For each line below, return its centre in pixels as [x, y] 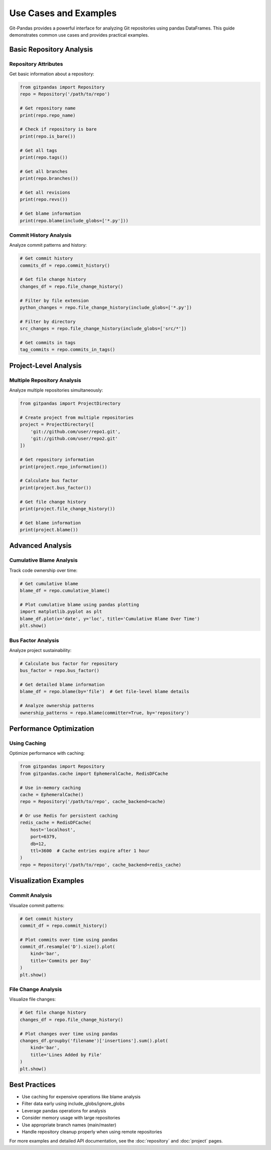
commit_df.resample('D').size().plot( [67, 947]
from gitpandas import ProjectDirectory [70, 403]
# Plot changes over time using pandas [69, 1034]
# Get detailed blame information [62, 685]
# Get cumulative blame [49, 584]
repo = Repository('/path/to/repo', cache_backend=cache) [93, 802]
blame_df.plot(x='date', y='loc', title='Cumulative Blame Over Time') [110, 619]
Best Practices [33, 1085]
